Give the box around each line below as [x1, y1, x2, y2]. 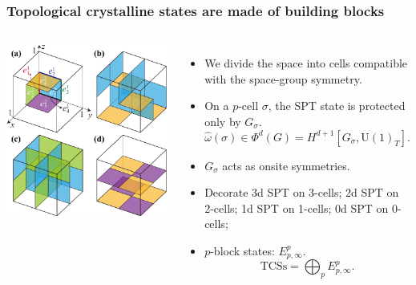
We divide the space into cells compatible [204, 55, 408, 71]
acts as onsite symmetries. [222, 157, 350, 173]
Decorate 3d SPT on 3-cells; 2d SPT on [204, 184, 399, 201]
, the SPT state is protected [268, 97, 406, 114]
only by [204, 113, 241, 129]
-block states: [210, 242, 275, 259]
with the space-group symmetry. [204, 70, 362, 87]
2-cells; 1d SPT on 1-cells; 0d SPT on [204, 199, 389, 216]
